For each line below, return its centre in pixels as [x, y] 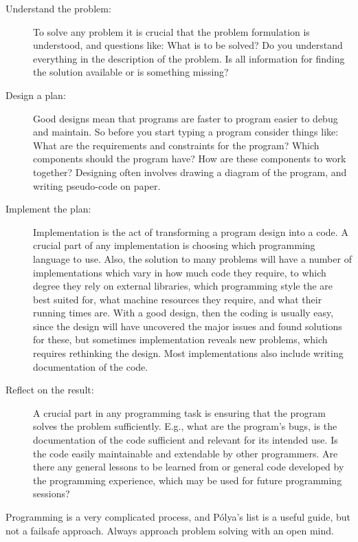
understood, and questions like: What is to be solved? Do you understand [188, 45]
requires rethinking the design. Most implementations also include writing [188, 353]
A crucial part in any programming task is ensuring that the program [179, 412]
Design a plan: [36, 95]
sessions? [52, 494]
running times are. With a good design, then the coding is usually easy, [183, 313]
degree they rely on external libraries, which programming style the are [183, 286]
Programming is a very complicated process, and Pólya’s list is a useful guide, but [178, 517]
